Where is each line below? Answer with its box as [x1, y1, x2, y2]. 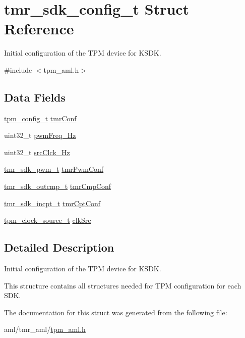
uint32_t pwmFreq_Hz [4, 130, 76, 140]
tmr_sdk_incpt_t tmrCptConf [4, 198, 101, 208]
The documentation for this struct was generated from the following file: [4, 307, 227, 317]
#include [4, 64, 32, 75]
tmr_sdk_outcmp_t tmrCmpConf [4, 181, 111, 191]
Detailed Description [4, 239, 114, 255]
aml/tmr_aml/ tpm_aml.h [4, 324, 86, 334]
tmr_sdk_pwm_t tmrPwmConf [4, 164, 104, 174]
